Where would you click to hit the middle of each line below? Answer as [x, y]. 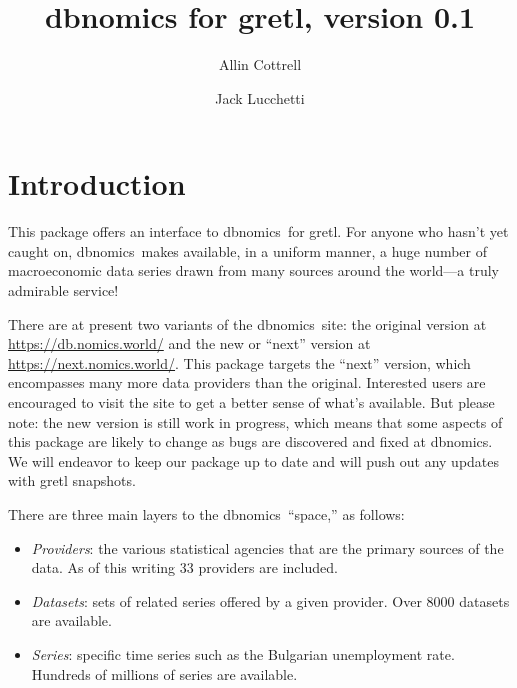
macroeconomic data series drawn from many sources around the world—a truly [253, 270]
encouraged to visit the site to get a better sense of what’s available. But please [251, 402]
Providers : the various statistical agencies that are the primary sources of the [267, 547]
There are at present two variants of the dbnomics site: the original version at [247, 323]
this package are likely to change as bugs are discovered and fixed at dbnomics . [250, 441]
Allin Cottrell [260, 64]
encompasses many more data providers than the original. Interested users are [247, 382]
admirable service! [63, 290]
